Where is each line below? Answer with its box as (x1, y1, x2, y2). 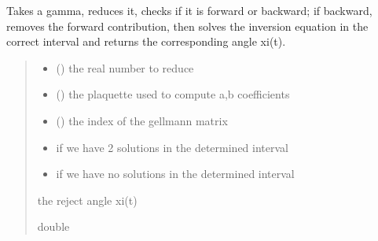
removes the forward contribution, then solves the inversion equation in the (6, 17, 369, 34)
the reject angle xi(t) (37, 191, 138, 208)
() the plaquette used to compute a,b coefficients (56, 86, 290, 102)
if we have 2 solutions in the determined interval (56, 139, 288, 155)
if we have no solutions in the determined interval (56, 165, 295, 182)
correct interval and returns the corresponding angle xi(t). (6, 33, 286, 50)
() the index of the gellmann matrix (56, 112, 228, 128)
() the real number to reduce (56, 59, 194, 76)
